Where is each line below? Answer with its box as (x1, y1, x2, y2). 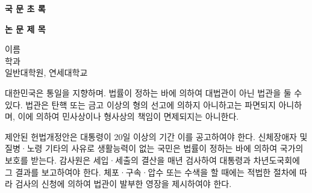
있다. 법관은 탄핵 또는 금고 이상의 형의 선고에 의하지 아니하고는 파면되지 (5, 98, 276, 111)
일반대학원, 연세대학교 (5, 66, 88, 79)
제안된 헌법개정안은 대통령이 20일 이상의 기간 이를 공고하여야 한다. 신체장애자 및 (5, 130, 308, 142)
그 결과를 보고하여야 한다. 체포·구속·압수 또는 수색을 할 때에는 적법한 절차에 (5, 165, 297, 178)
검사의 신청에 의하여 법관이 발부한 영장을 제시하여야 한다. (15, 177, 232, 190)
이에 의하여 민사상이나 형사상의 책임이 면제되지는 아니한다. (17, 110, 239, 123)
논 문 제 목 (5, 22, 46, 35)
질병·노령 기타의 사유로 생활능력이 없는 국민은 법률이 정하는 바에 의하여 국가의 (5, 142, 304, 155)
